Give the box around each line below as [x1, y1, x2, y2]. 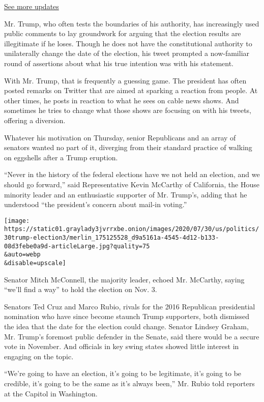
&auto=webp [4, 251, 41, 259]
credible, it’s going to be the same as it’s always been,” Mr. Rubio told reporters [4, 378, 255, 388]
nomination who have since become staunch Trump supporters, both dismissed [4, 311, 250, 322]
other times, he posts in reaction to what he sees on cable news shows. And [4, 95, 239, 105]
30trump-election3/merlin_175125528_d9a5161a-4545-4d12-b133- [4, 234, 219, 241]
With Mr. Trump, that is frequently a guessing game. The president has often [4, 75, 247, 85]
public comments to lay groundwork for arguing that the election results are [4, 28, 241, 39]
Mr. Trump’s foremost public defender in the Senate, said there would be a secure [4, 331, 259, 341]
